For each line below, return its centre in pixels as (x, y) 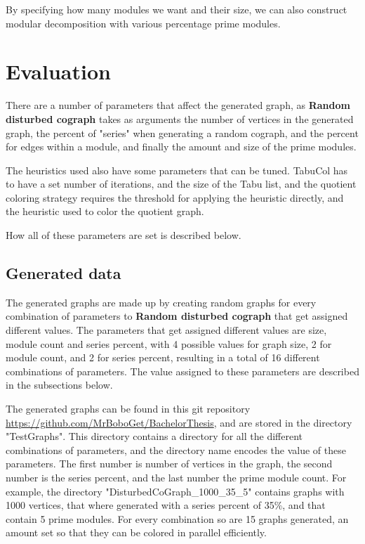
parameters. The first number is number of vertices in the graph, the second (169, 464)
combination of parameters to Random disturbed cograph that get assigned (177, 316)
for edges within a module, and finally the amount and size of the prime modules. (181, 147)
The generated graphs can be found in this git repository (128, 409)
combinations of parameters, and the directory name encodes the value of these (176, 449)
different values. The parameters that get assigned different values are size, (166, 330)
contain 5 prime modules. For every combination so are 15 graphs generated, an (177, 518)
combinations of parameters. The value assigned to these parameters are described (182, 371)
